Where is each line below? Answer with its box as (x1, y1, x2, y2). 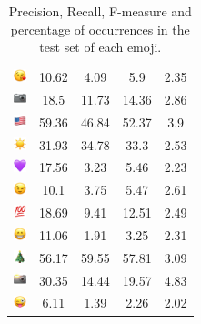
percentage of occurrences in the (10, 19, 190, 38)
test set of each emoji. (39, 37, 162, 56)
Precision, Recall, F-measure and (8, 2, 192, 20)
